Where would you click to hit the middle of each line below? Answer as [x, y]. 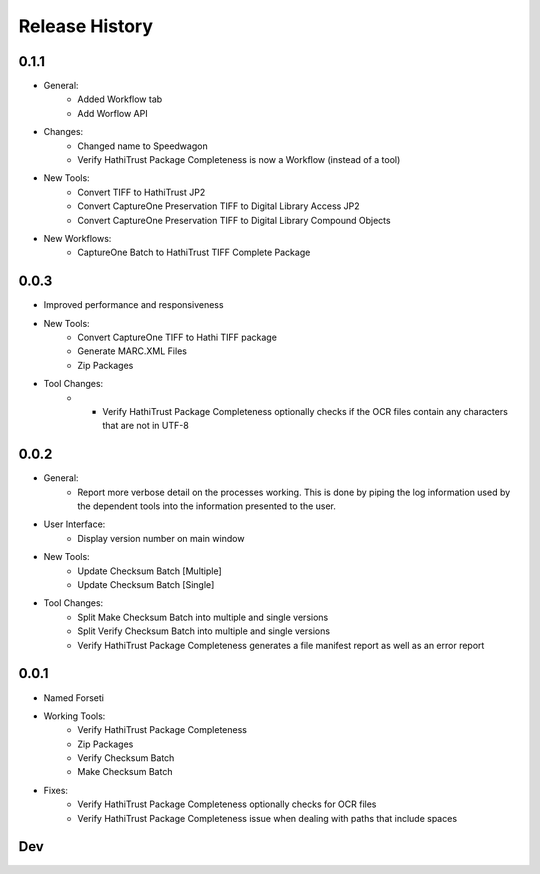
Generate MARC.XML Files [132, 351]
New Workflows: [77, 238]
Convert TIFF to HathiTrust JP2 [141, 192]
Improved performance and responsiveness [133, 305]
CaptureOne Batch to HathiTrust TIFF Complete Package [194, 252]
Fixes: [56, 790]
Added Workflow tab [120, 99]
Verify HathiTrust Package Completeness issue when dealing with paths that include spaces [267, 818]
